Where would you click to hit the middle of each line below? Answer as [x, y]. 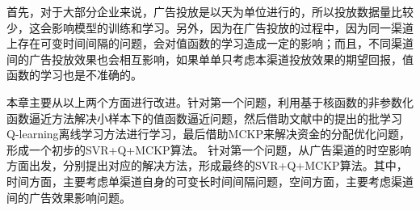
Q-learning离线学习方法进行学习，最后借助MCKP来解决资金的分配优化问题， [208, 134]
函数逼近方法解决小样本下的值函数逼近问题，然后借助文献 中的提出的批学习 [204, 118]
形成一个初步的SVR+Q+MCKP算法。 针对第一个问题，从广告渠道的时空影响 [209, 149]
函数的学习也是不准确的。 [74, 75]
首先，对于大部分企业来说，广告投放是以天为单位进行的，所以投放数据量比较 [210, 11]
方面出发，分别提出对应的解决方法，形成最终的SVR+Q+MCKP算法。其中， [207, 165]
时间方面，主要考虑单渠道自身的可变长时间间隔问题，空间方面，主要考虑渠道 [210, 181]
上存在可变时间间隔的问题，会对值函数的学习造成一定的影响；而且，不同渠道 [210, 43]
